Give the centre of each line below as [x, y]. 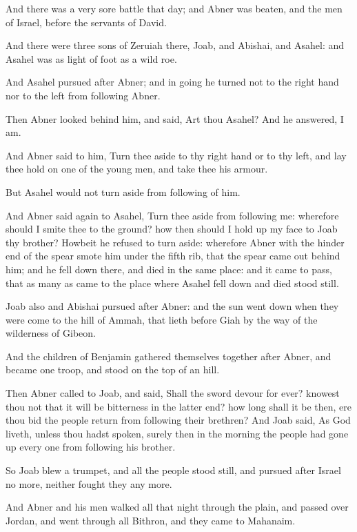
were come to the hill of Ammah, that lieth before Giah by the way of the [162, 319]
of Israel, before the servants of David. [86, 22]
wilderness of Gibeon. [51, 333]
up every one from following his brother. [91, 447]
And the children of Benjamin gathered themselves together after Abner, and [169, 356]
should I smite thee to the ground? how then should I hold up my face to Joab [172, 229]
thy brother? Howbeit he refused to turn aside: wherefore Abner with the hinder [175, 242]
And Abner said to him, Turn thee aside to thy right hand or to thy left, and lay [176, 155]
